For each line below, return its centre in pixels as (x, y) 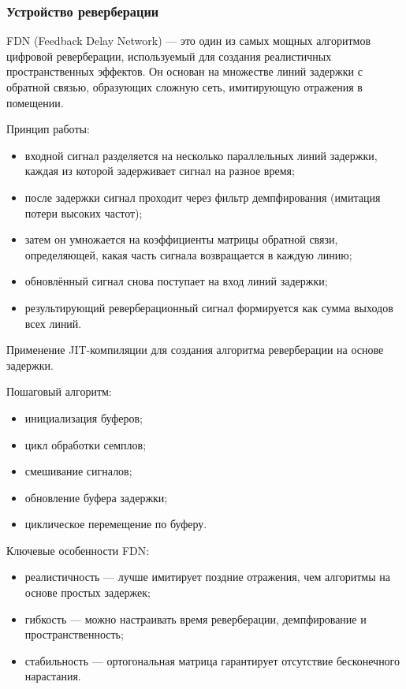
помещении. (35, 102)
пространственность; (74, 634)
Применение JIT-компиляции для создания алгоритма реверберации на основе (195, 350)
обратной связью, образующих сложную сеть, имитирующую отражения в (184, 87)
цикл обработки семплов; (86, 444)
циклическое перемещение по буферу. (116, 524)
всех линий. (53, 323)
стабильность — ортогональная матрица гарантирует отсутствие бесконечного (212, 660)
